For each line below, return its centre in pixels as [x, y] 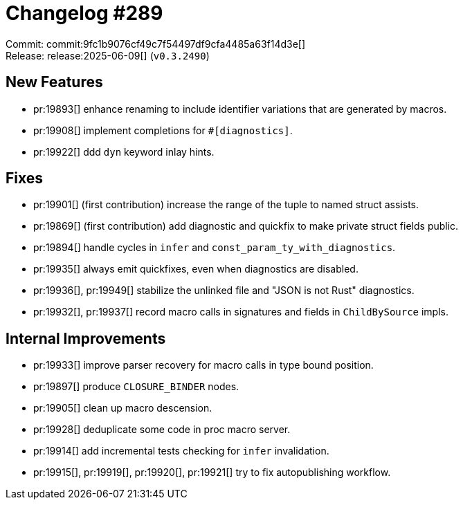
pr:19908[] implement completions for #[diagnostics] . [163, 130]
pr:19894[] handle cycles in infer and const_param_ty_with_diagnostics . [215, 248]
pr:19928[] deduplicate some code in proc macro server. [162, 430]
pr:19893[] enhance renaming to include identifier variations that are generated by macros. [240, 109]
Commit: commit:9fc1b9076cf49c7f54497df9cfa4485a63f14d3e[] [156, 44]
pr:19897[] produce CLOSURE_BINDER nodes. [136, 387]
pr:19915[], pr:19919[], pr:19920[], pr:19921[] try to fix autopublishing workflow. [212, 472]
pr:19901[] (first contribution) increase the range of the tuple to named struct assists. [226, 205]
